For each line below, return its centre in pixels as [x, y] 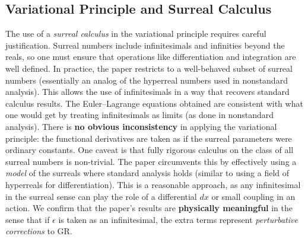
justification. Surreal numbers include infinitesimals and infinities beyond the [145, 45]
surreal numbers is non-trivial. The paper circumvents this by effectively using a [151, 161]
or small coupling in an [253, 196]
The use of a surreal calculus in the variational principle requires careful [136, 34]
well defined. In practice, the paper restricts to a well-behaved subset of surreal [149, 68]
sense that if [28, 219]
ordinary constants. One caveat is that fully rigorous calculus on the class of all [150, 150]
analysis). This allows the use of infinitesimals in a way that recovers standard [147, 92]
